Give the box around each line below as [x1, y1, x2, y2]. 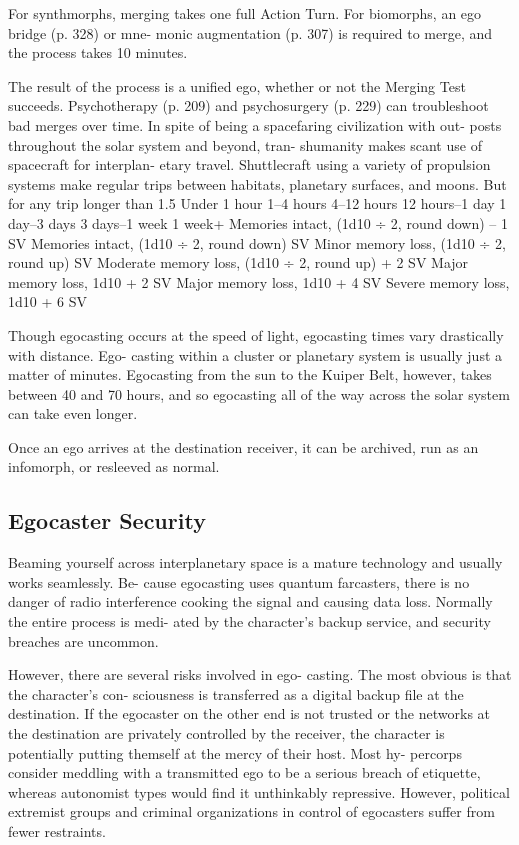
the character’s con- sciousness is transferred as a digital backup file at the [8, 683, 464, 704]
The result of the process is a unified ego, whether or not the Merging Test [8, 75, 466, 96]
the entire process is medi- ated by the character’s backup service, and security [8, 611, 491, 632]
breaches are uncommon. [8, 630, 159, 651]
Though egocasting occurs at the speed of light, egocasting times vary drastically [8, 324, 504, 345]
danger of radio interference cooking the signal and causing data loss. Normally [8, 591, 493, 612]
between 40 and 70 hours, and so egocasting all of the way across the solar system [8, 383, 510, 404]
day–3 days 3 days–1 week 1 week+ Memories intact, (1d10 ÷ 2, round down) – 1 [8, 212, 508, 233]
